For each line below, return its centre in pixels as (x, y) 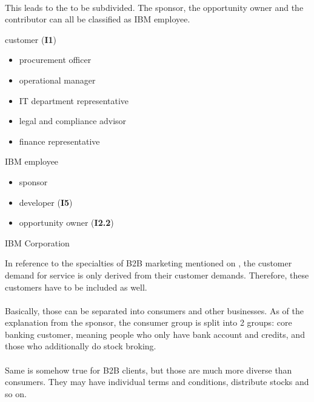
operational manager (57, 80)
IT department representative (74, 100)
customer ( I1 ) (31, 39)
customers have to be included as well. (76, 287)
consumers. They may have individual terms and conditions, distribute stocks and (157, 382)
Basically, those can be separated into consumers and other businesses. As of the (154, 310)
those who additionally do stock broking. (81, 346)
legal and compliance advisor (73, 121)
